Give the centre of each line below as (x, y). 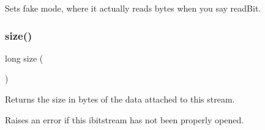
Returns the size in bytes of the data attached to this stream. (120, 99)
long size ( (24, 58)
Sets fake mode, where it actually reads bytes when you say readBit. (133, 8)
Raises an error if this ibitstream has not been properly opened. (125, 119)
